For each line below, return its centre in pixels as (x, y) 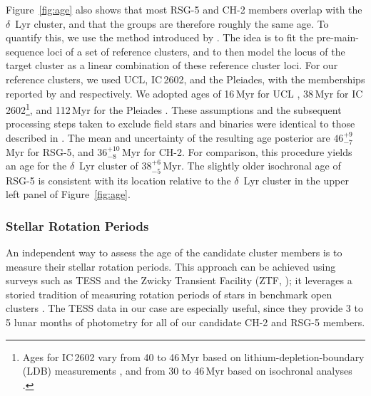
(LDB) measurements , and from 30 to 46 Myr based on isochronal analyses (187, 371)
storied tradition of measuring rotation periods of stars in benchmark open (169, 294)
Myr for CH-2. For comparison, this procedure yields (237, 151)
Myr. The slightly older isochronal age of (252, 166)
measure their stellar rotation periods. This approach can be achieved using (171, 266)
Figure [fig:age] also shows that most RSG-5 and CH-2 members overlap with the (184, 9)
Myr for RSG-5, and (50, 151)
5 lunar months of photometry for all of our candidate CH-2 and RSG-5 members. (185, 322)
